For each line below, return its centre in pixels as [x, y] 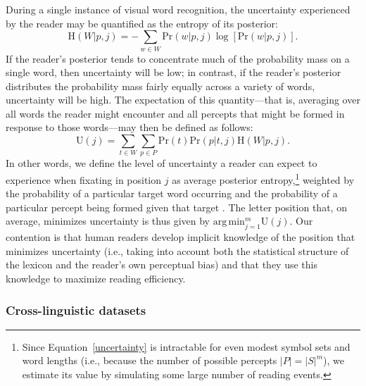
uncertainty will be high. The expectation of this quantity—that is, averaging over [183, 100]
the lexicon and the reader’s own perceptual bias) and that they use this [162, 264]
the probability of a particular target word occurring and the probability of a [172, 193]
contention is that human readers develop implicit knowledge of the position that [181, 237]
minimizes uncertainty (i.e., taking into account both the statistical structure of [177, 250]
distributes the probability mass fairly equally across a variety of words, [160, 86]
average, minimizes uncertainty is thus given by [108, 221]
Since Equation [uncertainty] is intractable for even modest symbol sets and [186, 346]
